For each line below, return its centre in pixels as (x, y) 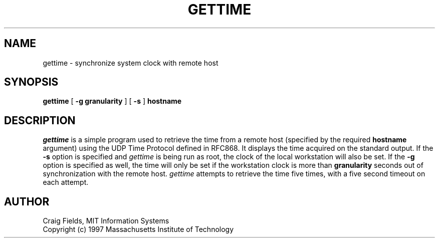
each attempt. (66, 182)
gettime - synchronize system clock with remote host (131, 63)
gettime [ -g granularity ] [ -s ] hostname (112, 101)
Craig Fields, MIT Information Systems (106, 221)
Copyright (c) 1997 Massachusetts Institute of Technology (138, 229)
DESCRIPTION (40, 120)
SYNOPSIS (31, 82)
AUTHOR (27, 201)
